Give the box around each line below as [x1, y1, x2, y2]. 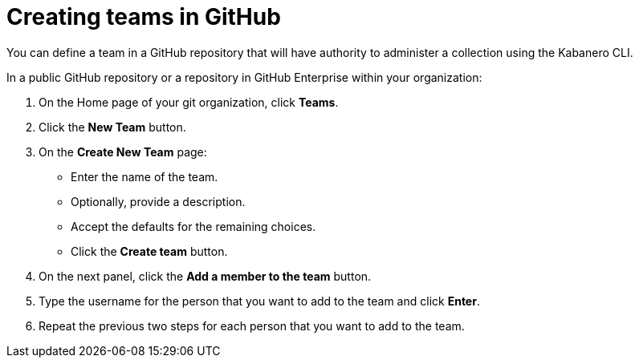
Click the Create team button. [71, 244, 228, 258]
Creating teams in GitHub [6, 3, 281, 30]
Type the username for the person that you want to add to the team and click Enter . [39, 293, 480, 308]
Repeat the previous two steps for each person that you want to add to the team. [39, 318, 465, 333]
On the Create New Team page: [39, 144, 207, 159]
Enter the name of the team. [71, 169, 218, 184]
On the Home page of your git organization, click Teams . [39, 95, 339, 109]
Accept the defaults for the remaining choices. [71, 219, 316, 233]
